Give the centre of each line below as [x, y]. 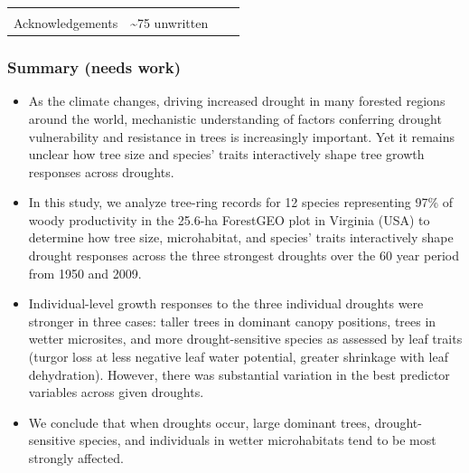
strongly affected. [76, 458]
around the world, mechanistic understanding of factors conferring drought [235, 118]
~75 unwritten [169, 23]
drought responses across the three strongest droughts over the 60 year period [244, 255]
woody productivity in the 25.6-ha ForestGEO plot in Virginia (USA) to [229, 219]
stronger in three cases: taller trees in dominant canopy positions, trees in [232, 321]
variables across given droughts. [116, 392]
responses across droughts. [101, 171]
